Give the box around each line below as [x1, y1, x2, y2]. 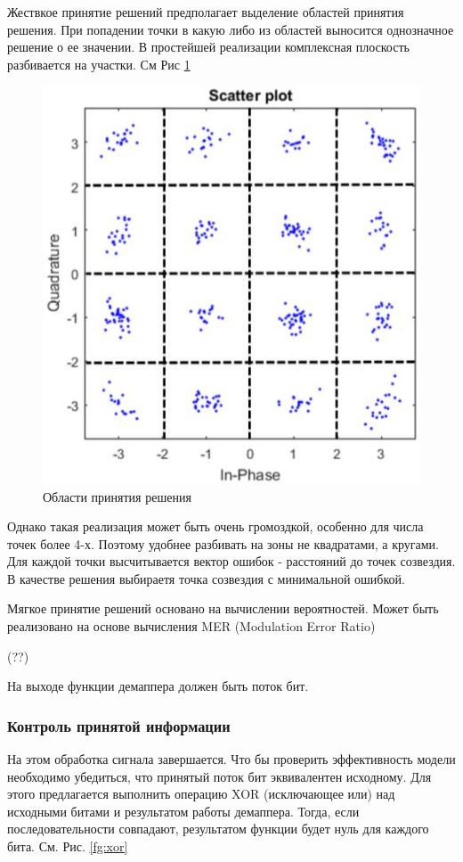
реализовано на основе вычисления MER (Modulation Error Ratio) [7, 617, 376, 636]
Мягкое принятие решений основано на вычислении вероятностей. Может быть [7, 599, 439, 618]
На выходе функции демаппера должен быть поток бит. [7, 677, 309, 695]
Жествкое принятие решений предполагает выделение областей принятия [7, 3, 404, 21]
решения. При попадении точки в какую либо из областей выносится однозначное [7, 20, 454, 38]
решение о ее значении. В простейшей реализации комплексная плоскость [7, 37, 410, 56]
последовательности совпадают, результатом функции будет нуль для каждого [7, 819, 429, 838]
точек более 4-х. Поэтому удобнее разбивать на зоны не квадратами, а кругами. [7, 534, 440, 553]
